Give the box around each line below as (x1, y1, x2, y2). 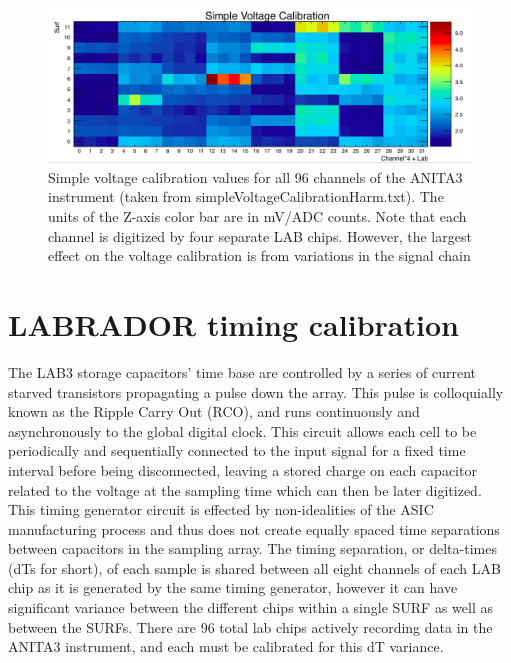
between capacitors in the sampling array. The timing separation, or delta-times (8, 538, 497, 559)
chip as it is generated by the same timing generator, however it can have (8, 577, 458, 598)
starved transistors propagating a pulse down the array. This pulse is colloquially (8, 381, 504, 402)
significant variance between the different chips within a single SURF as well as (8, 597, 493, 618)
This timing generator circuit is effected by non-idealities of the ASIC (8, 499, 434, 520)
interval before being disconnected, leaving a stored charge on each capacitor (8, 459, 477, 480)
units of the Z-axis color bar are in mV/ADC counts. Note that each (48, 206, 467, 227)
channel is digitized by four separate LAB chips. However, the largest (48, 225, 472, 246)
